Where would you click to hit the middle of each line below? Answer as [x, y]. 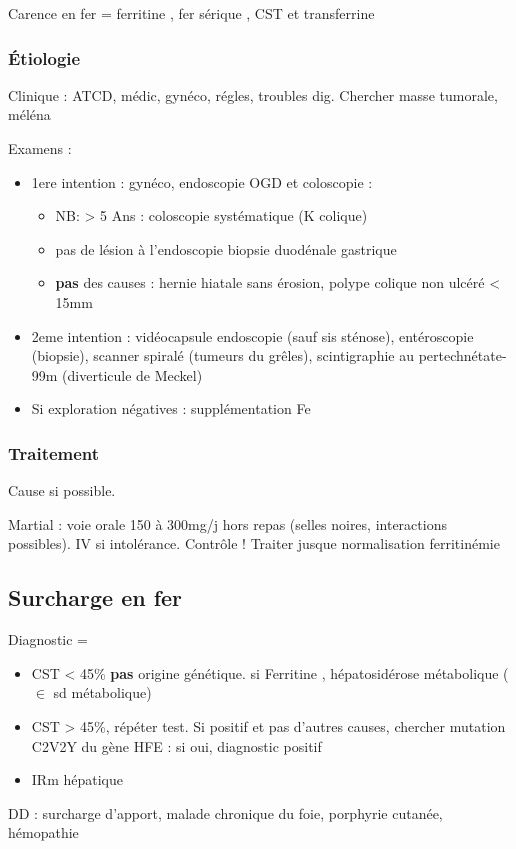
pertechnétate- [462, 355]
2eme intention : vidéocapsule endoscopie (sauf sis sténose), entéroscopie [252, 335]
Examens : [40, 148]
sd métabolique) [102, 692]
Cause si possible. [62, 490]
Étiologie [44, 57]
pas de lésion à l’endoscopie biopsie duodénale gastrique [226, 248]
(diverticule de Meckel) [132, 374]
